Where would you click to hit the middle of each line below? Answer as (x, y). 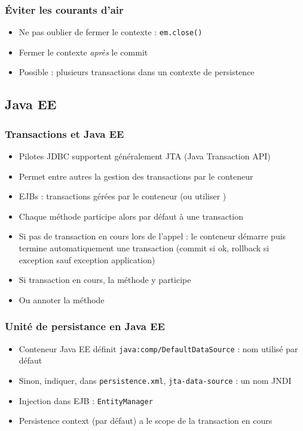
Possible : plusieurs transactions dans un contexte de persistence (137, 72)
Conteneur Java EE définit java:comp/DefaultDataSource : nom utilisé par (158, 348)
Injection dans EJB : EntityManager (86, 400)
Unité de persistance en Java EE (85, 326)
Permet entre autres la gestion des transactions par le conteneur (136, 176)
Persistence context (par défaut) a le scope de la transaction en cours (146, 421)
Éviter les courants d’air (64, 9)
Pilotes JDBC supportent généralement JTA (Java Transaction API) (145, 156)
